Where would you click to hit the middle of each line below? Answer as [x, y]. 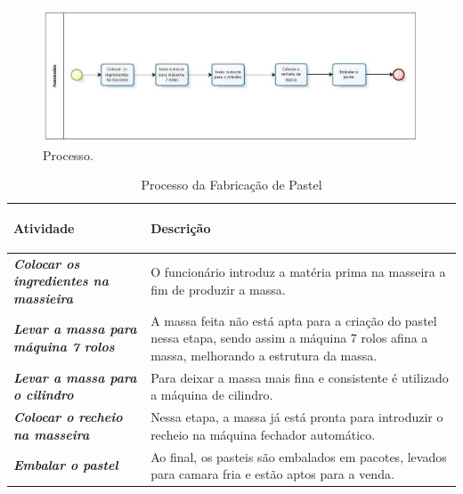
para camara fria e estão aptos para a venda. [272, 474]
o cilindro [44, 395]
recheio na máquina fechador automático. [263, 434]
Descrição [181, 227]
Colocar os [47, 263]
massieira [44, 298]
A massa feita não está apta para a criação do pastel [294, 320]
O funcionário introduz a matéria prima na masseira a [298, 272]
